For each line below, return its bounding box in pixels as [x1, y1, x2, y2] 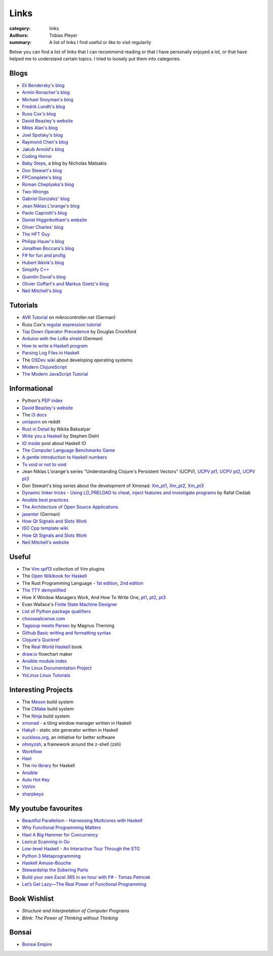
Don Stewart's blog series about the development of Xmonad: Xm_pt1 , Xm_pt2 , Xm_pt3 [22, 483, 204, 489]
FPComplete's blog [22, 175, 62, 181]
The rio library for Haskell [22, 763, 75, 769]
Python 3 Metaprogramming [22, 853, 81, 859]
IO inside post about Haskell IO [22, 440, 86, 446]
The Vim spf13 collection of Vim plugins [22, 566, 105, 572]
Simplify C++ [22, 266, 50, 273]
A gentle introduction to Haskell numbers [22, 454, 107, 460]
